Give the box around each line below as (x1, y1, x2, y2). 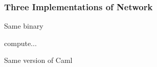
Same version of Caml (4, 55, 73, 65)
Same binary (4, 20, 43, 31)
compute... (4, 37, 37, 48)
